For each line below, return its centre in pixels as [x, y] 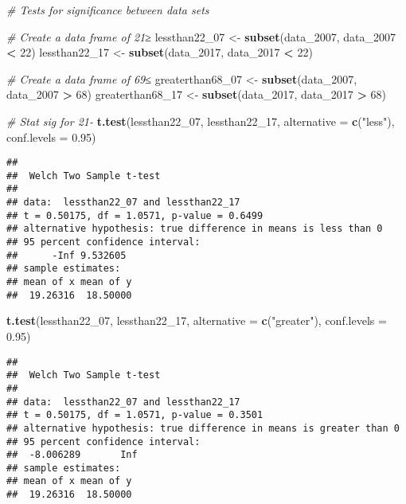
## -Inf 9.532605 [66, 255]
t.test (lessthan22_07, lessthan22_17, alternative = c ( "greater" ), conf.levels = [197, 320]
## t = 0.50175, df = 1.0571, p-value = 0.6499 [135, 215]
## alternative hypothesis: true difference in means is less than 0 [195, 229]
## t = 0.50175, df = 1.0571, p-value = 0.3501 [135, 415]
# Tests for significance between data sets [108, 10]
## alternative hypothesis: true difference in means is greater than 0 [203, 428]
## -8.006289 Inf [72, 455]
